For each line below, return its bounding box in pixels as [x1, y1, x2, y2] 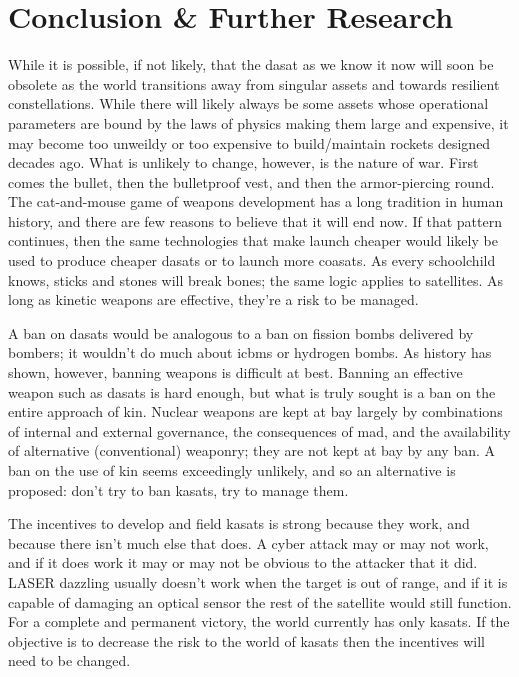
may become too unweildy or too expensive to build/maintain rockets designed [8, 132, 491, 153]
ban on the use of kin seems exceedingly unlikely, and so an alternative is [8, 460, 456, 480]
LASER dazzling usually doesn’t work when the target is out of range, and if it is [8, 571, 508, 592]
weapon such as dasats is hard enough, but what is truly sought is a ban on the [8, 381, 496, 402]
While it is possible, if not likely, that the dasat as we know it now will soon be [8, 54, 494, 75]
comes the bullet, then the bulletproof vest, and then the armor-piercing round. [8, 171, 495, 192]
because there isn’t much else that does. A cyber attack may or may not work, [8, 532, 489, 553]
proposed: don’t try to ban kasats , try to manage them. [8, 479, 349, 500]
